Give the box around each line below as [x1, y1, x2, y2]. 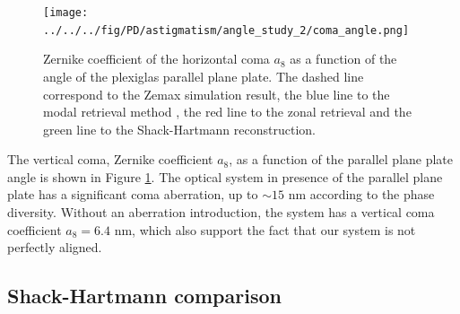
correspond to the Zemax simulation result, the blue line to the [43, 84, 390, 103]
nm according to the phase [288, 185, 435, 204]
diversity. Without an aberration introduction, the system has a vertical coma [7, 203, 435, 222]
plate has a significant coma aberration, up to [7, 185, 258, 204]
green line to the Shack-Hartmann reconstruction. [43, 119, 316, 138]
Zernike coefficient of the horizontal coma [43, 49, 270, 68]
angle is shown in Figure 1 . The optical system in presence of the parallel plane [7, 167, 443, 186]
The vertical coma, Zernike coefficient [7, 150, 213, 169]
